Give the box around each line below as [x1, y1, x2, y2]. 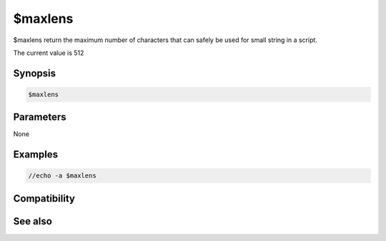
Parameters [13, 111, 66, 123]
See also [13, 215, 53, 227]
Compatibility [13, 193, 75, 205]
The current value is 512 [13, 48, 84, 57]
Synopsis [13, 67, 56, 79]
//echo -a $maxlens [28, 172, 96, 180]
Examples [13, 148, 59, 160]
